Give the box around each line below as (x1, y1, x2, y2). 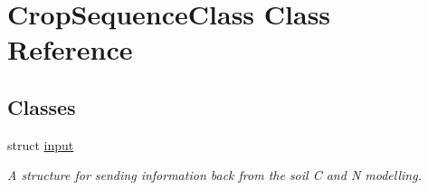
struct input (7, 135, 74, 154)
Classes (7, 92, 76, 120)
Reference (7, 31, 133, 68)
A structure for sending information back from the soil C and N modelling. (7, 166, 422, 185)
